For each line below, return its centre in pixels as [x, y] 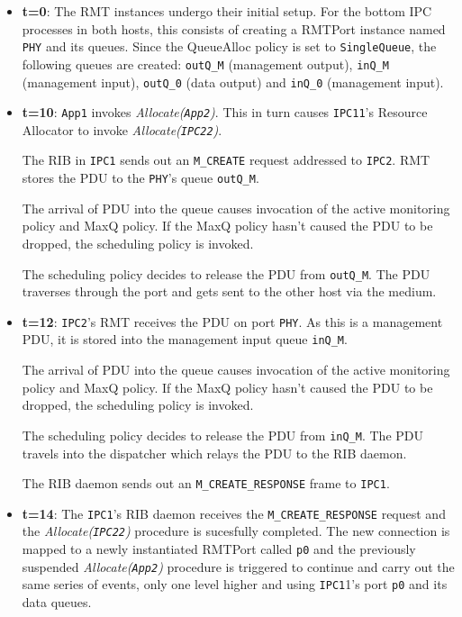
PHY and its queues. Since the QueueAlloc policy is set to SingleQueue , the [229, 46]
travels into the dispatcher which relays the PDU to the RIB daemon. [214, 453]
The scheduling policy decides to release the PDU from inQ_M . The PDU [222, 435]
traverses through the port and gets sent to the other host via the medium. [229, 291]
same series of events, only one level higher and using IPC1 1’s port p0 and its [235, 584]
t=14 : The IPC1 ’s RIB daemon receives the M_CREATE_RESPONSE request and [234, 513]
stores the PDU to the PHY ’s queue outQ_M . [140, 178]
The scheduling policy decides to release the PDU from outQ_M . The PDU [226, 273]
